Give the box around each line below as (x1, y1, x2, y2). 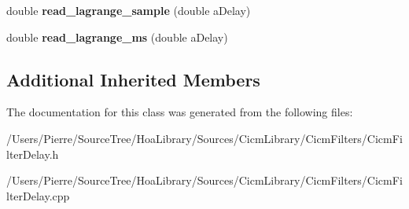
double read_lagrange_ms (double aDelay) (6, 28, 228, 45)
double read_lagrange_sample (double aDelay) (6, 2, 251, 18)
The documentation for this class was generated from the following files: (6, 104, 353, 120)
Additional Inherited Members (6, 67, 260, 91)
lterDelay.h (6, 145, 59, 162)
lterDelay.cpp (6, 187, 70, 203)
